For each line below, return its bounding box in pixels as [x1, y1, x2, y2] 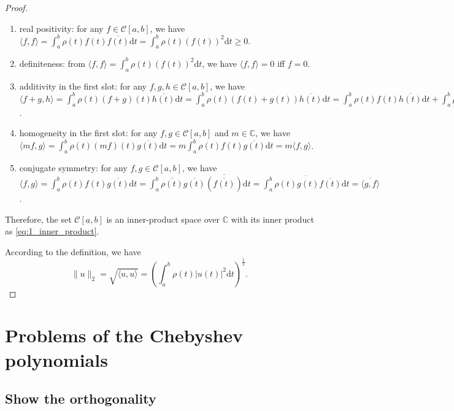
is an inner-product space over [106, 212, 220, 225]
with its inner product [231, 212, 314, 225]
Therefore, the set [5, 212, 72, 225]
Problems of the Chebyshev [5, 323, 244, 348]
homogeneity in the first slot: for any [19, 126, 158, 139]
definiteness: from [19, 56, 85, 69]
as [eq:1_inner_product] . [5, 225, 99, 237]
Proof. [5, 1, 28, 13]
